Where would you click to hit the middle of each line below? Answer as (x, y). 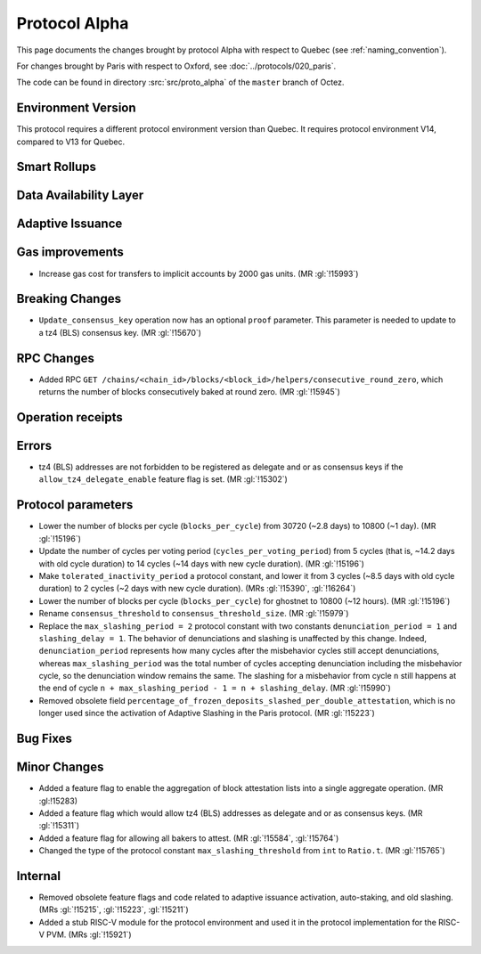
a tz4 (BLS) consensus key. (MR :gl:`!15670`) (120, 332)
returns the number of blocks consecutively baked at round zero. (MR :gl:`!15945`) (189, 392)
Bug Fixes (45, 739)
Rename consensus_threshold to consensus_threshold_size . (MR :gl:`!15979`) (194, 614)
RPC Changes (56, 358)
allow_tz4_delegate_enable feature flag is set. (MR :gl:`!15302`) (163, 479)
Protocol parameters (75, 505)
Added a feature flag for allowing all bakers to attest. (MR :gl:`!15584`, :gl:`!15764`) (189, 838)
